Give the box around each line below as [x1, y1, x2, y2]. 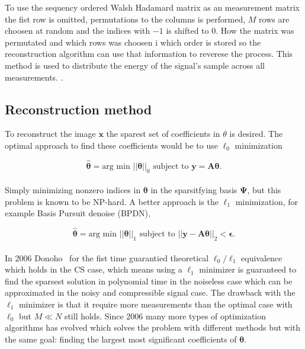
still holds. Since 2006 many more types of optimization [64, 309, 267, 322]
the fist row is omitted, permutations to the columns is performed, [5, 12, 246, 25]
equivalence [241, 251, 282, 264]
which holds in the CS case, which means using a [5, 263, 182, 276]
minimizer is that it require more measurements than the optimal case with [18, 297, 293, 310]
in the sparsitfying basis [150, 184, 237, 196]
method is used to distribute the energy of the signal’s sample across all [5, 59, 265, 71]
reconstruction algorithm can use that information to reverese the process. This [5, 47, 293, 60]
